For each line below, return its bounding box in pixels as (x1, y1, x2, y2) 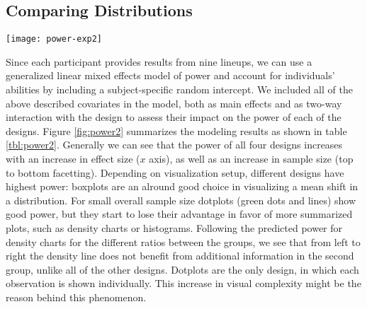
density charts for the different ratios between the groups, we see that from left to (6, 234, 361, 249)
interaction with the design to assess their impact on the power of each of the (6, 110, 341, 124)
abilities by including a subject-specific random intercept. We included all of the (6, 82, 353, 97)
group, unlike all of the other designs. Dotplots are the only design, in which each (6, 262, 359, 276)
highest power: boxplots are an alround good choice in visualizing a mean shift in (6, 179, 358, 194)
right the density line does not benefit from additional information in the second (6, 248, 354, 263)
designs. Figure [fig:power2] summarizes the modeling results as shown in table (6, 123, 347, 138)
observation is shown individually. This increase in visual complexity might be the (6, 276, 361, 291)
